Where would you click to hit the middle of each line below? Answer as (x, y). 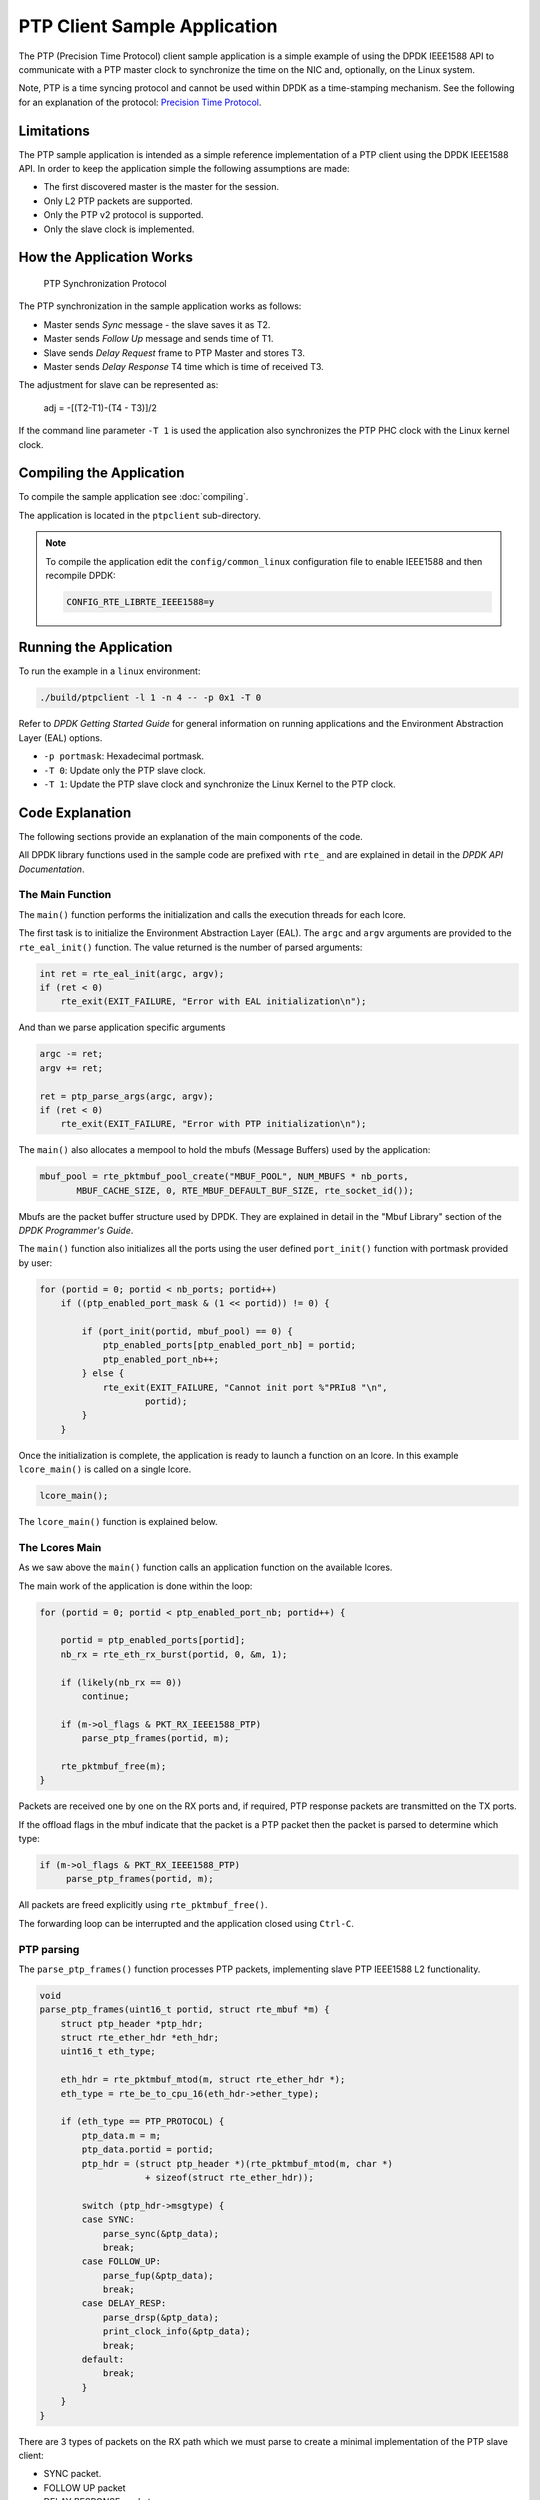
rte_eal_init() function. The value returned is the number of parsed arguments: (190, 947)
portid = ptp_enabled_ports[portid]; (153, 1640)
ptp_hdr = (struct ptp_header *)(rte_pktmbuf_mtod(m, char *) (237, 2163)
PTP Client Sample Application (148, 26)
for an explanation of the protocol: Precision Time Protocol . (140, 102)
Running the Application (95, 647)
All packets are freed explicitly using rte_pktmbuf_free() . (143, 1905)
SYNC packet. (72, 2474)
